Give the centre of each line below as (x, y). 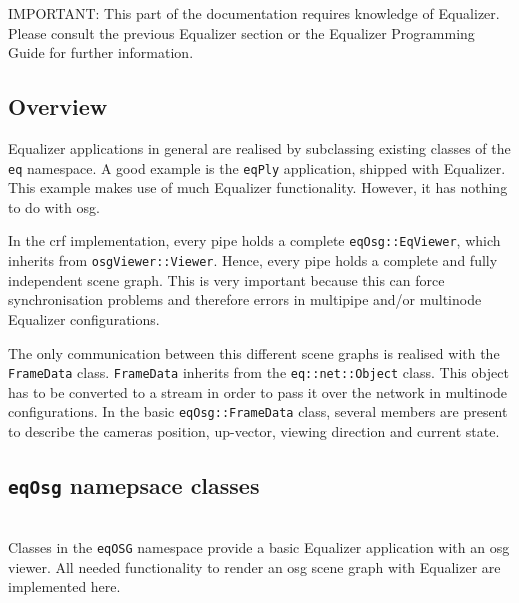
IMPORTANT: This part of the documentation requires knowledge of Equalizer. (254, 13)
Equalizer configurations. (84, 318)
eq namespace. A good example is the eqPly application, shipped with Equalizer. (257, 167)
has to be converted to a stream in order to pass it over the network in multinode (258, 391)
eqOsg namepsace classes (134, 485)
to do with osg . (54, 206)
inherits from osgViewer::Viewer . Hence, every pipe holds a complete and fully (253, 260)
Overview (58, 106)
